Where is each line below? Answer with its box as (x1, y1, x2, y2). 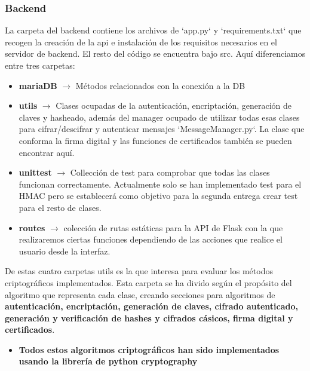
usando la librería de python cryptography (19, 355, 198, 367)
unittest (19, 166, 52, 179)
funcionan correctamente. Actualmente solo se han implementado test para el (19, 177, 302, 190)
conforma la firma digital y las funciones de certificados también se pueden (19, 134, 292, 146)
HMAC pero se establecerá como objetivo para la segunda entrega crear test (19, 189, 298, 202)
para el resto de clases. (19, 201, 102, 213)
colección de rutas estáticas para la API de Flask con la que (63, 221, 283, 234)
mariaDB (19, 79, 57, 91)
